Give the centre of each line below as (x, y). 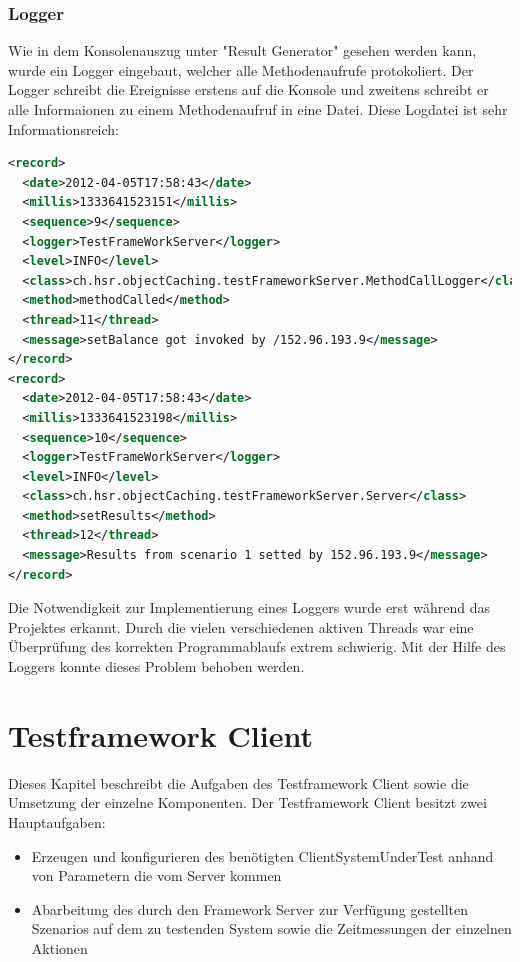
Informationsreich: (64, 128)
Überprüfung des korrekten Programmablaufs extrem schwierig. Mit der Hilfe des (257, 646)
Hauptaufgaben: (57, 821)
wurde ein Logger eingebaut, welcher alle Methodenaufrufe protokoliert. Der (241, 69)
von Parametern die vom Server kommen (156, 875)
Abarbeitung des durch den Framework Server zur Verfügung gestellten (250, 908)
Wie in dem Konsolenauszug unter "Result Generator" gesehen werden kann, (242, 50)
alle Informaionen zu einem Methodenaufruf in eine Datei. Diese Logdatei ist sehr (258, 109)
